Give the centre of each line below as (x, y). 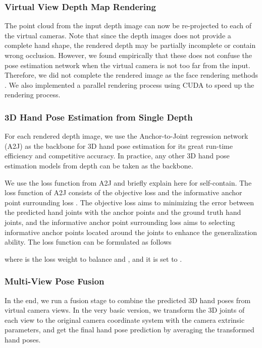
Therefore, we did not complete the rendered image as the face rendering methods (132, 75)
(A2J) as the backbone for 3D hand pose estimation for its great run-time (119, 146)
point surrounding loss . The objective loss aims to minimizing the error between (129, 202)
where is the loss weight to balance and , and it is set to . (93, 258)
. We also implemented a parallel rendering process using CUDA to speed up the (129, 84)
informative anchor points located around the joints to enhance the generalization (131, 232)
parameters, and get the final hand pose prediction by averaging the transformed (129, 330)
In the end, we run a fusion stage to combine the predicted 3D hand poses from (128, 300)
